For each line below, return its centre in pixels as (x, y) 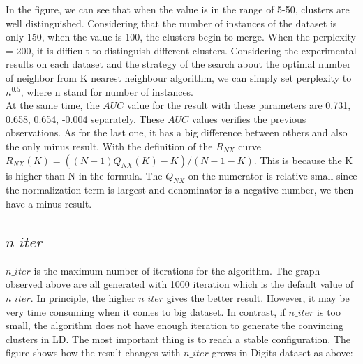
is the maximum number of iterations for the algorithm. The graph (177, 270)
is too (329, 311)
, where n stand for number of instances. (107, 91)
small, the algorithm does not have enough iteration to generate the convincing (175, 325)
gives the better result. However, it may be (258, 297)
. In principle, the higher (83, 297)
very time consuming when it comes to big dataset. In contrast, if (146, 311)
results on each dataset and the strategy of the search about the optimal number (178, 64)
